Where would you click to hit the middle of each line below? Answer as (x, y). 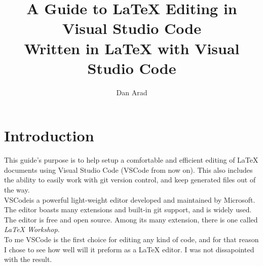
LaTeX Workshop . (32, 229)
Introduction (49, 136)
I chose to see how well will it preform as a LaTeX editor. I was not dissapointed (129, 249)
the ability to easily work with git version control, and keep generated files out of (130, 180)
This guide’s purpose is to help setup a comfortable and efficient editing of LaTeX (131, 160)
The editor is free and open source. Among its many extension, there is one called (131, 219)
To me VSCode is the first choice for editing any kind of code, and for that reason (131, 239)
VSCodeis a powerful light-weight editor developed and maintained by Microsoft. (130, 199)
